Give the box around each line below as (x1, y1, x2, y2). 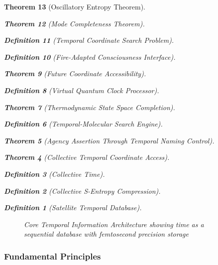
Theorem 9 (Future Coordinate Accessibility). (4, 68, 146, 79)
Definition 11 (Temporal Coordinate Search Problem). (4, 35, 174, 45)
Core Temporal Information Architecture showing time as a (24, 219, 204, 229)
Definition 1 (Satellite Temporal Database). (4, 202, 142, 213)
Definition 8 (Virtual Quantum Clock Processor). (4, 85, 159, 95)
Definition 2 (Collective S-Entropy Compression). (4, 185, 161, 196)
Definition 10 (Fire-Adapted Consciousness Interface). (4, 51, 176, 62)
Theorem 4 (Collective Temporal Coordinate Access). (4, 152, 170, 162)
